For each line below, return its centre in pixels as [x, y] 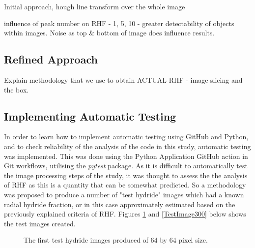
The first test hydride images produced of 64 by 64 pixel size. [116, 240]
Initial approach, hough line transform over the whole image [95, 6]
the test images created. [40, 223]
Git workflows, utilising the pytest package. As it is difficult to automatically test [126, 166]
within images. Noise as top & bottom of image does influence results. [109, 33]
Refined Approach [51, 59]
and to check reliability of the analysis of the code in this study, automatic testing [127, 146]
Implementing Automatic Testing [90, 116]
